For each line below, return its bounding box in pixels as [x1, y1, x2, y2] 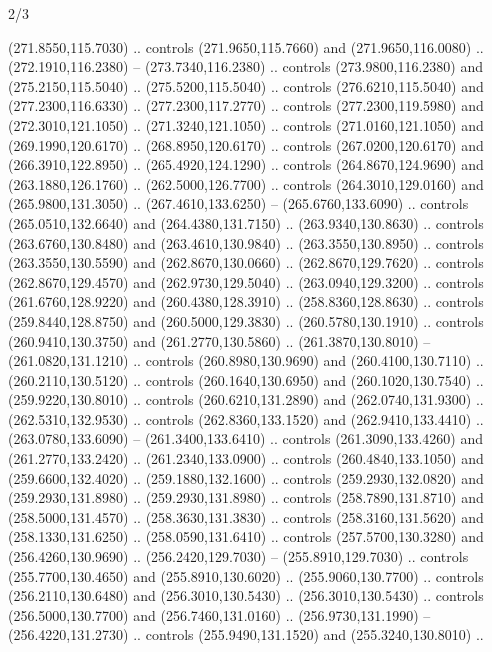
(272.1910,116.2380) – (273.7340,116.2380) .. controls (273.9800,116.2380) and [8, 56, 483, 77]
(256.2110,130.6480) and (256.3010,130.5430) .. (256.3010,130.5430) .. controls [8, 585, 484, 606]
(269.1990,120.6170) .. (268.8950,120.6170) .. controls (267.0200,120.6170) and [8, 134, 484, 155]
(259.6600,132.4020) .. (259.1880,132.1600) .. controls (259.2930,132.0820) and [8, 467, 484, 488]
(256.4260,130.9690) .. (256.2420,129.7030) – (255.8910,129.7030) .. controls [8, 546, 469, 567]
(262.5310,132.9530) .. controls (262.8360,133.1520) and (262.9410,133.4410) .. [8, 408, 484, 429]
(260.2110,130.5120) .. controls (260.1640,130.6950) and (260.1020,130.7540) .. [8, 369, 484, 390]
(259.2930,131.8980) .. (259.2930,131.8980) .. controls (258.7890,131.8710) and [8, 487, 484, 508]
